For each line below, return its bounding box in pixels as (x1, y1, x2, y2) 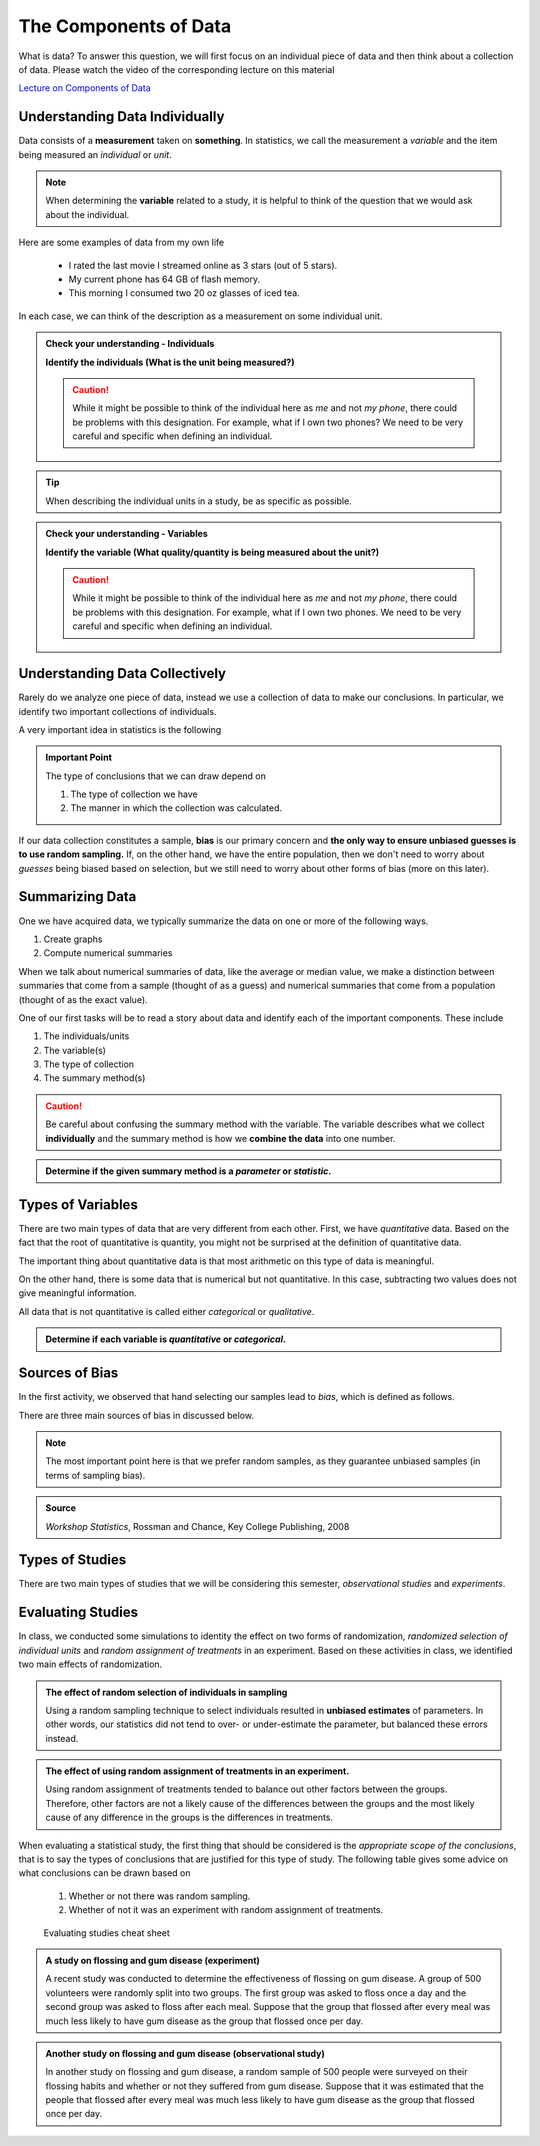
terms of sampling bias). (45, 1469, 146, 1481)
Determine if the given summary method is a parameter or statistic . (45, 1165, 332, 1177)
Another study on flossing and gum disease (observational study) (45, 2047, 325, 2059)
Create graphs (43, 933, 103, 945)
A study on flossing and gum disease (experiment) (45, 1954, 260, 1966)
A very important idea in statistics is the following (18, 723, 222, 735)
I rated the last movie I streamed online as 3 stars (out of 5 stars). (68, 259, 338, 271)
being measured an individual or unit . (18, 148, 172, 160)
